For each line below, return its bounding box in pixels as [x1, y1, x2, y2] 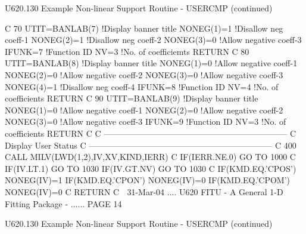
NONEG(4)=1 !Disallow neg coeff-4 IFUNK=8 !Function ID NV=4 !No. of [5, 80, 279, 93]
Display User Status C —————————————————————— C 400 [5, 138, 296, 151]
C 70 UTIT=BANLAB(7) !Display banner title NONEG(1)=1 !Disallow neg [5, 21, 283, 34]
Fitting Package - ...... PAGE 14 [5, 197, 122, 210]
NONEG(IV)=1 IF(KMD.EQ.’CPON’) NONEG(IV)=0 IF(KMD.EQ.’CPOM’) [5, 174, 291, 186]
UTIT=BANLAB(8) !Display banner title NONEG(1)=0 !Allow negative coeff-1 [5, 57, 298, 69]
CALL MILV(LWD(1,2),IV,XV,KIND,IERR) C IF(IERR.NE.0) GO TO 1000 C [5, 150, 296, 163]
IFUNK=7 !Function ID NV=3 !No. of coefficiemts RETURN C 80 [5, 45, 249, 57]
